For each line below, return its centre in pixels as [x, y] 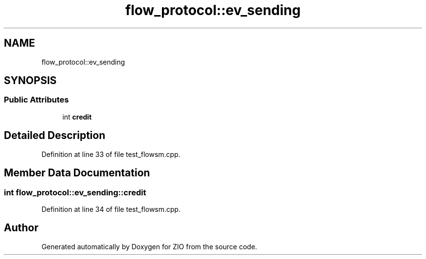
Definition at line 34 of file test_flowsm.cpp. [111, 209]
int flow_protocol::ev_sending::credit [75, 192]
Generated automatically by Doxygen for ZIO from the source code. [149, 246]
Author [21, 228]
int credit [77, 117]
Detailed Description [55, 136]
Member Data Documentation [77, 173]
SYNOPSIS [30, 81]
